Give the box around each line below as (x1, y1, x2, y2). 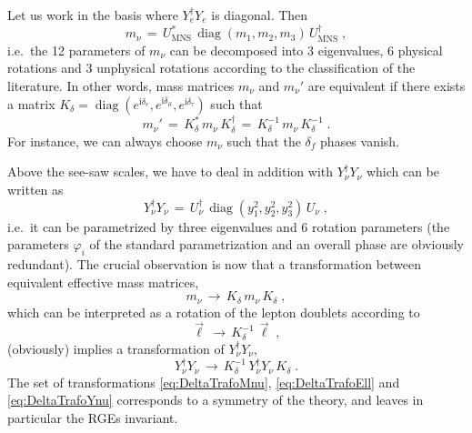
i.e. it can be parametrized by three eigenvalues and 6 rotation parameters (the (7, 216, 450, 236)
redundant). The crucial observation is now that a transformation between (7, 255, 422, 274)
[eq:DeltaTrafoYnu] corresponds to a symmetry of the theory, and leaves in (7, 390, 424, 409)
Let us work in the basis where (7, 5, 178, 24)
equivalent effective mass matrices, (7, 272, 199, 291)
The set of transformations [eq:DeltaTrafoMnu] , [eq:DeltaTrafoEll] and (7, 372, 400, 391)
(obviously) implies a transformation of (7, 338, 225, 357)
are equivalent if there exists (307, 76, 466, 96)
